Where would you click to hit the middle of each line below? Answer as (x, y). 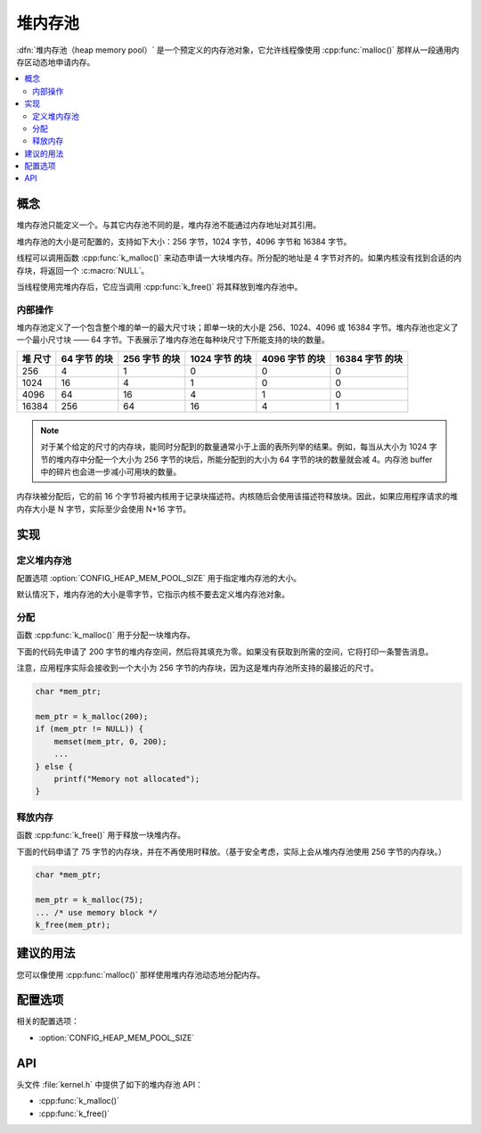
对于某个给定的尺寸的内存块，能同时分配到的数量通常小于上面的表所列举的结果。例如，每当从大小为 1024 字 (239, 447)
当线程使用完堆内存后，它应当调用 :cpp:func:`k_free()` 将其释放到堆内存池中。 (159, 286)
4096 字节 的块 (293, 358)
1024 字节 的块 (221, 358)
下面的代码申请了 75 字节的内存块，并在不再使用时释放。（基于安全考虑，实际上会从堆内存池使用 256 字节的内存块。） (232, 851)
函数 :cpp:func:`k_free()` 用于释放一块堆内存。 (101, 835)
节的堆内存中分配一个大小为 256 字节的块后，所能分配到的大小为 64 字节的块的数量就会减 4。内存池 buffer (236, 459)
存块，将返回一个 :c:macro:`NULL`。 (83, 270)
